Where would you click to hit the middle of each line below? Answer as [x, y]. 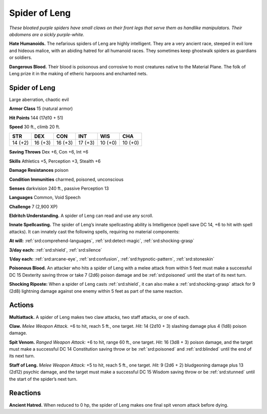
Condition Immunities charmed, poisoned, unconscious [66, 179]
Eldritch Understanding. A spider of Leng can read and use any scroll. [81, 216]
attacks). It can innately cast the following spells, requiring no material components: [94, 232]
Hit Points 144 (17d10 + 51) [36, 118]
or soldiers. [21, 57]
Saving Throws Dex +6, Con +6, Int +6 [49, 152]
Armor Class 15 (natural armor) [41, 108]
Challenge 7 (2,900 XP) [33, 207]
